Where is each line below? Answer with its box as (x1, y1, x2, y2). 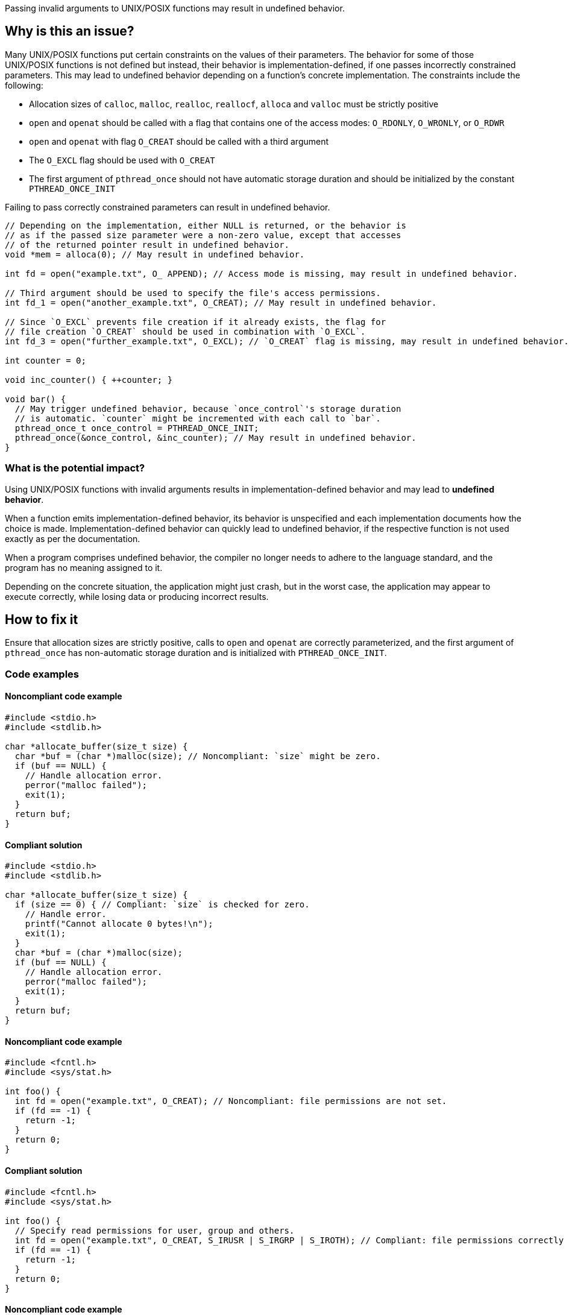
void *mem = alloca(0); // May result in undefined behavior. (5, 249, 305, 259)
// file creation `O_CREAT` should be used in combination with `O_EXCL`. (5, 326, 366, 336)
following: (5, 80, 43, 90)
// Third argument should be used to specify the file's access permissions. (5, 288, 381, 298)
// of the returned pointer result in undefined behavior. (5, 239, 290, 250)
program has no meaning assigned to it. (5, 562, 163, 573)
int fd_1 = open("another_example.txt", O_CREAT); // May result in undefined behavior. (5, 297, 437, 307)
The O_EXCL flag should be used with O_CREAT (29, 154, 215, 165)
